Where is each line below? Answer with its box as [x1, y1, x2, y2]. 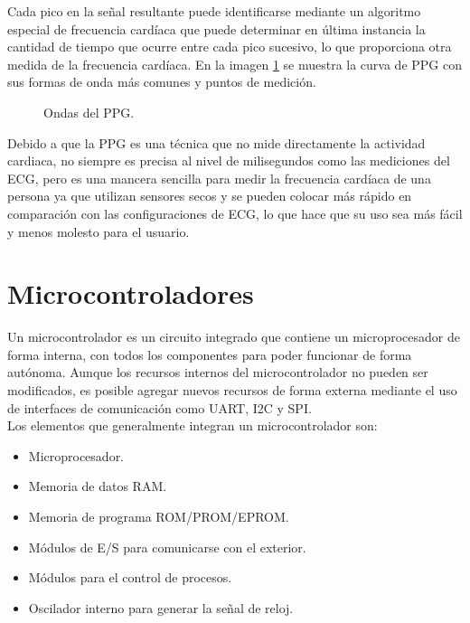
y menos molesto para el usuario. [7, 222, 190, 241]
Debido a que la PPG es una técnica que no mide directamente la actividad [7, 133, 426, 152]
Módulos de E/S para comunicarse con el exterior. [28, 537, 306, 556]
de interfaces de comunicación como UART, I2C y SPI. [7, 398, 312, 417]
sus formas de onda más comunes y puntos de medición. [7, 72, 316, 91]
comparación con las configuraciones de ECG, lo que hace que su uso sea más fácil [7, 203, 463, 222]
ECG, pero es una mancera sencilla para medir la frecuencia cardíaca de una [7, 168, 431, 187]
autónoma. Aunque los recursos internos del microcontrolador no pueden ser [7, 363, 428, 382]
